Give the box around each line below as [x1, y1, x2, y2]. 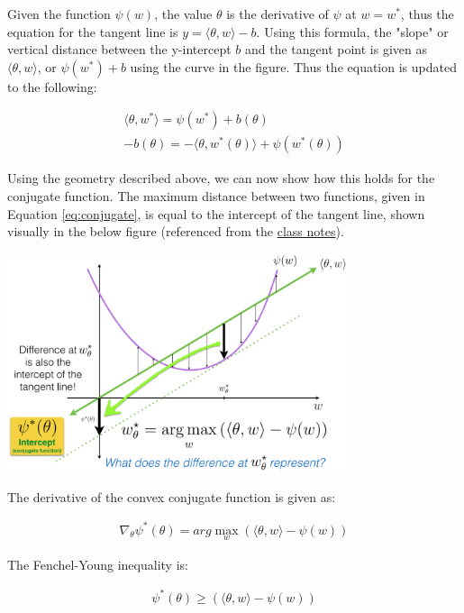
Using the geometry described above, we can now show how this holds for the [7, 169, 435, 188]
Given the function [7, 5, 111, 23]
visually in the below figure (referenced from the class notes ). [7, 222, 344, 241]
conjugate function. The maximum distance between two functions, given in [7, 187, 425, 206]
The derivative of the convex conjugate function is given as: [7, 487, 336, 506]
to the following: [7, 77, 97, 96]
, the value [154, 5, 213, 23]
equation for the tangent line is [7, 22, 178, 41]
